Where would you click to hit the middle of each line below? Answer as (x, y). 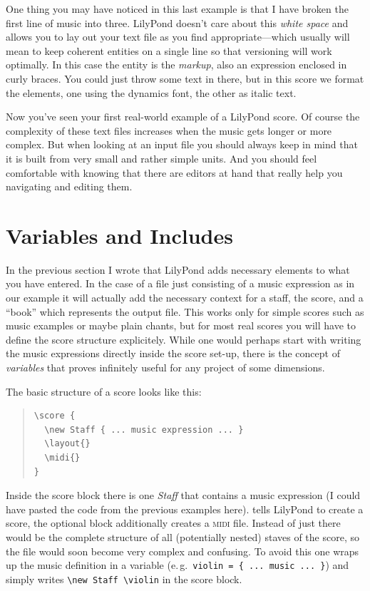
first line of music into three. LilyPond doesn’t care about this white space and (177, 22)
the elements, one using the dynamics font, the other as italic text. (151, 92)
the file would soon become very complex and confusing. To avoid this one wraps (183, 551)
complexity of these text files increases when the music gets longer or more (169, 130)
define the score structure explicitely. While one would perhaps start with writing (184, 339)
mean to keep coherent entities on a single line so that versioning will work (169, 50)
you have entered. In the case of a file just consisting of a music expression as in (180, 283)
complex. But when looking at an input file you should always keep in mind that (182, 144)
